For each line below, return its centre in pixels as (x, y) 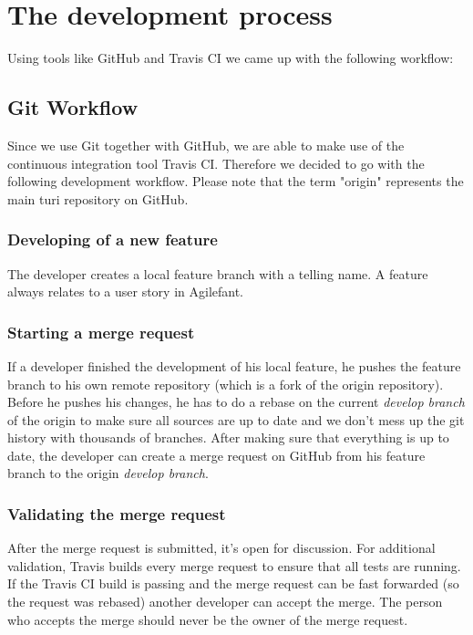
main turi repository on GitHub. (98, 198)
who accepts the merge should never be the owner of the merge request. (208, 619)
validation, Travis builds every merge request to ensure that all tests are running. (234, 565)
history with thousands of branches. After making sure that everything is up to (228, 437)
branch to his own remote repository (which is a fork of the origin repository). (226, 384)
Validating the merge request (117, 514)
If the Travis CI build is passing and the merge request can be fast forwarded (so (233, 583)
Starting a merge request (101, 332)
